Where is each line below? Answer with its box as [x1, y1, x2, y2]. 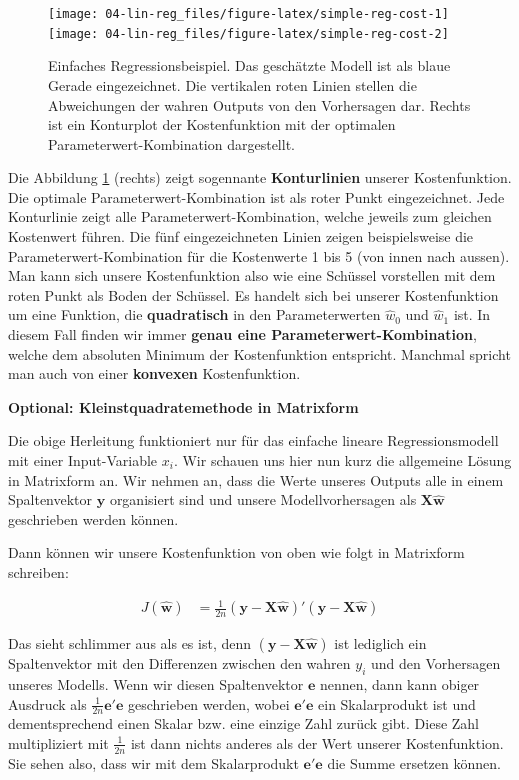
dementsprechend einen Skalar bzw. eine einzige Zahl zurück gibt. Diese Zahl [8, 713, 480, 734]
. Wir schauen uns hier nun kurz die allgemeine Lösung [173, 450, 512, 470]
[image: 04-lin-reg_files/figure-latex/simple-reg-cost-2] [48, 26, 449, 41]
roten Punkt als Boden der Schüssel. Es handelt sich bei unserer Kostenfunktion [8, 284, 499, 305]
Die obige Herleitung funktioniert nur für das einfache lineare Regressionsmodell [8, 430, 499, 451]
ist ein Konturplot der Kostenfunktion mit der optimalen [48, 114, 396, 135]
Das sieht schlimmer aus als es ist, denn [8, 633, 251, 654]
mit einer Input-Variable [8, 450, 158, 470]
